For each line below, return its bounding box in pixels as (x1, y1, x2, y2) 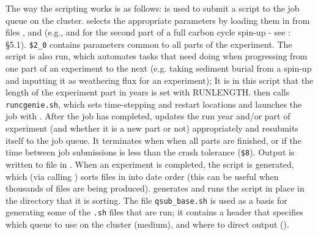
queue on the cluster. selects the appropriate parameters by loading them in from (6, 13, 310, 26)
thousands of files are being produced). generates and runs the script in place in (6, 182, 305, 195)
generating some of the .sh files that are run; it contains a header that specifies (6, 206, 303, 218)
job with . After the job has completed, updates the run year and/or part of (6, 110, 290, 122)
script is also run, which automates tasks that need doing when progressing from (6, 50, 308, 62)
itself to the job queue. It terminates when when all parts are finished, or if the (6, 133, 301, 146)
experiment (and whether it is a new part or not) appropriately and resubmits (6, 122, 298, 135)
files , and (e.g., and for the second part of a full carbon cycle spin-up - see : (6, 26, 290, 39)
